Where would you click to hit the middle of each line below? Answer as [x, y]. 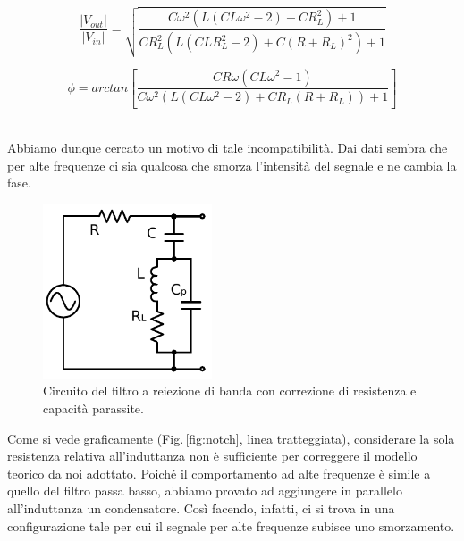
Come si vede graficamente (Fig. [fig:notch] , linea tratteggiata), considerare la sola [231, 438]
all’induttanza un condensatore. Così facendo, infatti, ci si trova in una [201, 508]
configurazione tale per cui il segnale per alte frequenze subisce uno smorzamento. [231, 525]
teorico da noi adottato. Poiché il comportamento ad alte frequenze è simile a [219, 473]
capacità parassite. [93, 408]
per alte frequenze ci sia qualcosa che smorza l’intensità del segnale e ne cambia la [232, 165]
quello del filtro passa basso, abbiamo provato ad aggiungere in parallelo [205, 491]
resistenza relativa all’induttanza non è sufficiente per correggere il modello [212, 456]
